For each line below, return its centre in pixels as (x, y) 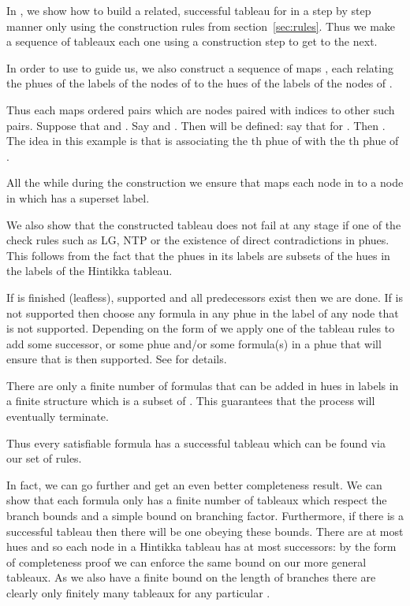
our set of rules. (44, 458)
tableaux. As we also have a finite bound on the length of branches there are (191, 577)
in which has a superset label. (78, 197)
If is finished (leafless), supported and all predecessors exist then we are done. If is (205, 297)
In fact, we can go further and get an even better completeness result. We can (194, 484)
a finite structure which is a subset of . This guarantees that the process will (191, 401)
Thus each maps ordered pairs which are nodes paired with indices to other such (201, 109)
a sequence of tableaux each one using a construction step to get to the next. (192, 41)
